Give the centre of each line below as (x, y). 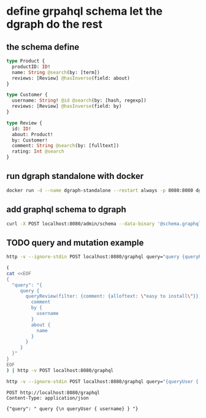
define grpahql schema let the (85, 11)
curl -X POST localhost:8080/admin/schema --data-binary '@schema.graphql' (105, 224)
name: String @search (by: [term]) (56, 72)
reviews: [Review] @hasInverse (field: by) (67, 106)
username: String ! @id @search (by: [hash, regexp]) (79, 101)
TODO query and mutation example (75, 242)
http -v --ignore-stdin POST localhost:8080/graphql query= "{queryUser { (103, 381)
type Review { (25, 123)
